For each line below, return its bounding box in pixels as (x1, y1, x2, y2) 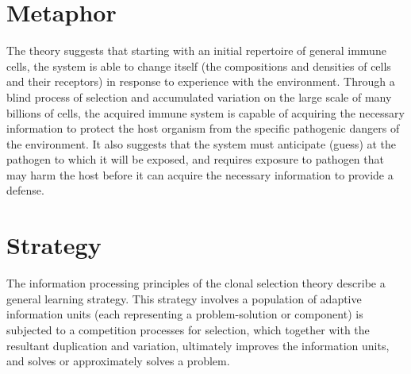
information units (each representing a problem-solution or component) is (6, 306, 363, 322)
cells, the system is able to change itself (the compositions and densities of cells (6, 57, 391, 74)
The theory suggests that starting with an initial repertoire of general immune (6, 42, 386, 59)
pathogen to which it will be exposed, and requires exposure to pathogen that (6, 151, 384, 168)
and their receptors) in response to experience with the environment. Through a (6, 73, 395, 90)
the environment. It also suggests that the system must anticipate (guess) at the (6, 135, 397, 152)
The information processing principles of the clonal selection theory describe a (6, 275, 386, 291)
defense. (6, 182, 44, 199)
